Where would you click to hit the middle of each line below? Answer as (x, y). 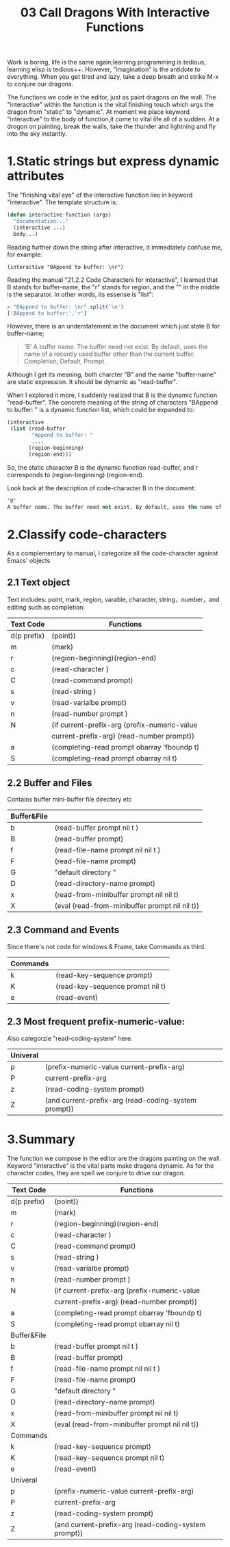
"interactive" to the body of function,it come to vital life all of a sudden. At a (114, 119)
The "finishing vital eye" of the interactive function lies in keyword (100, 195)
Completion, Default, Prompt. (65, 361)
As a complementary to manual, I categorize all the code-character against (113, 553)
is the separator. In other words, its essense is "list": (80, 294)
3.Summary (41, 1139)
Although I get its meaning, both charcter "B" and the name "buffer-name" (112, 374)
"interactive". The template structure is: (62, 202)
